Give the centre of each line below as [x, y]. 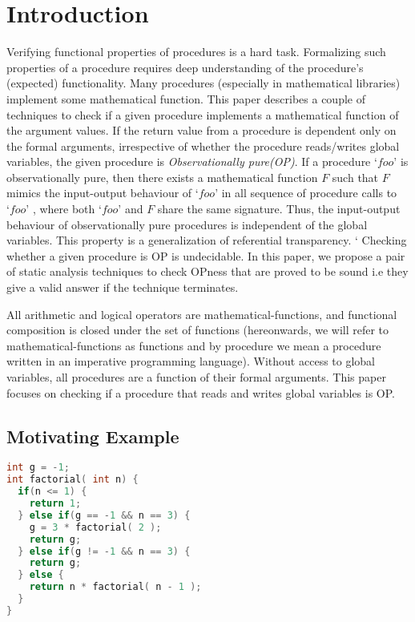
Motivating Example [93, 436]
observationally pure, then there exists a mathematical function [162, 177]
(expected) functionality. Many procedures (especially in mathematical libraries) [203, 83]
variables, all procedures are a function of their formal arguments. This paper [196, 377]
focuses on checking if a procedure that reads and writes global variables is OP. [201, 392]
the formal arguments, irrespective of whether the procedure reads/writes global [203, 145]
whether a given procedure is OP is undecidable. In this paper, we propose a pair [206, 255]
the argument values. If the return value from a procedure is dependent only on [201, 130]
